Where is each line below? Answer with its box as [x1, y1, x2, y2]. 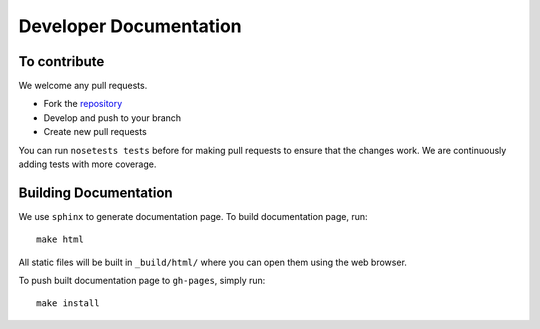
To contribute [18, 53, 105, 70]
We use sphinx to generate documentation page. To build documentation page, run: [18, 210, 368, 222]
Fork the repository [43, 98, 123, 110]
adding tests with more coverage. [18, 158, 157, 170]
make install [36, 298, 100, 309]
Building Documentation [18, 184, 174, 201]
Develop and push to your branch [43, 111, 182, 124]
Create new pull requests [43, 126, 147, 138]
